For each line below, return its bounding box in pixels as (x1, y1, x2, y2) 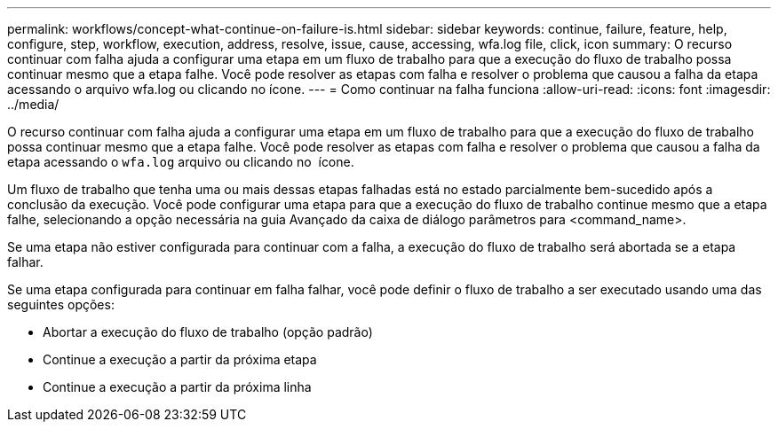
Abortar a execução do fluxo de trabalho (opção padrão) (43, 324, 373, 339)
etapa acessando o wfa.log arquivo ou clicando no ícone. (7, 154, 354, 169)
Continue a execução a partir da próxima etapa (43, 352, 317, 367)
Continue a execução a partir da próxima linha (43, 379, 312, 394)
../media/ (7, 97, 60, 112)
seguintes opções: (7, 297, 115, 312)
